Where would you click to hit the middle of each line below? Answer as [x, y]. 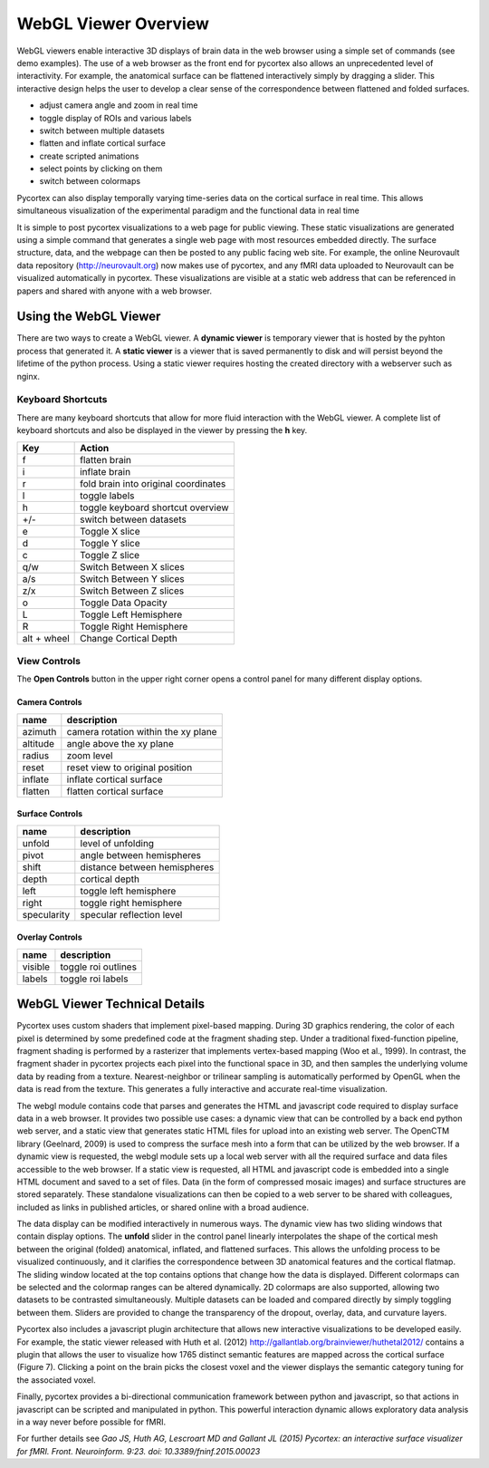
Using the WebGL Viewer [89, 317]
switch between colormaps [90, 181]
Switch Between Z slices [132, 591]
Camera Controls [49, 702]
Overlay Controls [49, 937]
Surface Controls [50, 814]
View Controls [49, 661]
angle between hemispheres [141, 855]
